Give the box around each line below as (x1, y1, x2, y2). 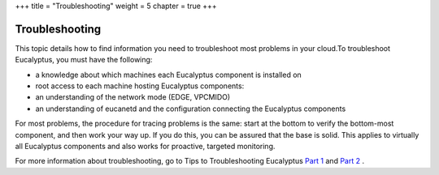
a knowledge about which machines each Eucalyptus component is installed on (35, 70, 302, 79)
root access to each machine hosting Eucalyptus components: (35, 81, 245, 91)
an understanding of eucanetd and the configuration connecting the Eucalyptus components (35, 104, 346, 113)
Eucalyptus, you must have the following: (15, 55, 153, 65)
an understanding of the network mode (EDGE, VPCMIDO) (35, 92, 231, 102)
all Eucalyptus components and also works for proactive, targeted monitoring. (15, 142, 276, 152)
